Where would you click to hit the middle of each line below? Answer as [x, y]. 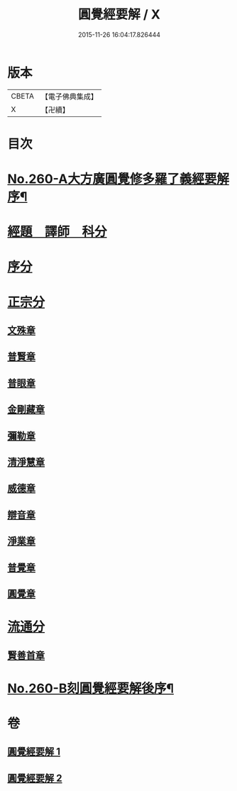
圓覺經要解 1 [34, 752]
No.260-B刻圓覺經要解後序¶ [90, 688]
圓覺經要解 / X [119, 15]
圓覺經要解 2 [35, 778]
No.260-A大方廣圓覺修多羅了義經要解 [118, 179]
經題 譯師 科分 [57, 232]
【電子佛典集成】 [69, 96]
